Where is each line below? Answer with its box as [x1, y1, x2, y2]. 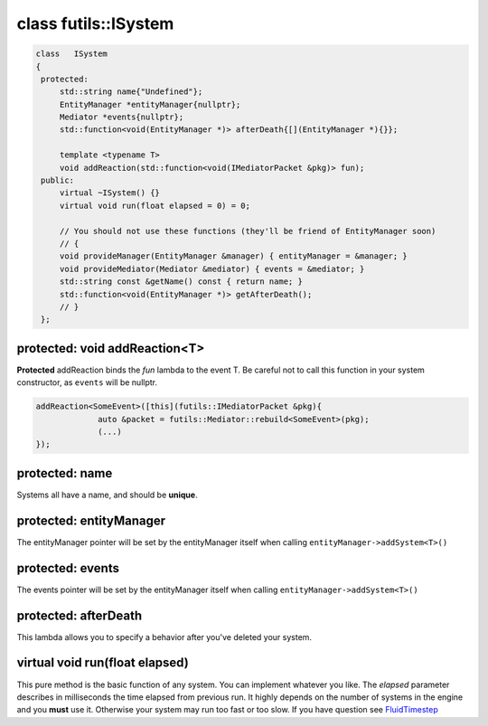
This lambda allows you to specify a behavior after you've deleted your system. [16, 631, 312, 642]
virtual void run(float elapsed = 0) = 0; [59, 200, 250, 211]
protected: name [16, 466, 113, 481]
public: [41, 175, 75, 185]
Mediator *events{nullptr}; [59, 112, 184, 122]
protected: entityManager [16, 513, 166, 528]
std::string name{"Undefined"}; [59, 87, 203, 97]
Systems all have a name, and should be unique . [16, 489, 198, 500]
